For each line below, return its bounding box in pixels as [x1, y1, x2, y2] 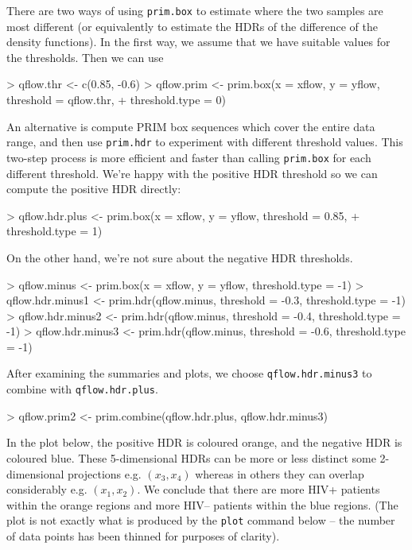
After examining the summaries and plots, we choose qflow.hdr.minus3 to [6, 365, 372, 382]
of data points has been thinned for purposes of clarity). [6, 528, 280, 544]
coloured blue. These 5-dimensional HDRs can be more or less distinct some [6, 449, 376, 466]
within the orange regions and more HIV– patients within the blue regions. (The [6, 496, 398, 513]
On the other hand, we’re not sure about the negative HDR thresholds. [6, 249, 353, 265]
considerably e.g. [6, 481, 87, 498]
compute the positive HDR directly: [6, 180, 181, 197]
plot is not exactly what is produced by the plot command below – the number [6, 512, 395, 529]
